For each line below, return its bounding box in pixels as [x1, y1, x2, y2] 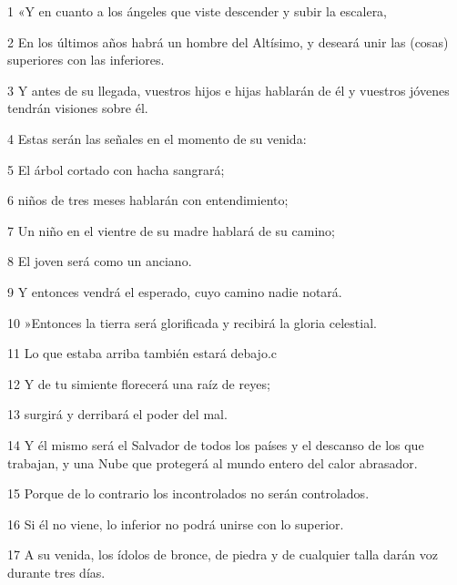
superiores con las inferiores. [7, 50, 165, 69]
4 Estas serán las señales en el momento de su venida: [7, 128, 307, 148]
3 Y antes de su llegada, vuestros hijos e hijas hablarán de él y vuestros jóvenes [7, 80, 450, 99]
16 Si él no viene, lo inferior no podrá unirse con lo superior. [7, 514, 344, 533]
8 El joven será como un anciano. [7, 251, 192, 271]
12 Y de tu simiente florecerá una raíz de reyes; [7, 374, 270, 393]
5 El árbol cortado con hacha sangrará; [7, 159, 225, 179]
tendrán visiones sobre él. [7, 98, 148, 118]
